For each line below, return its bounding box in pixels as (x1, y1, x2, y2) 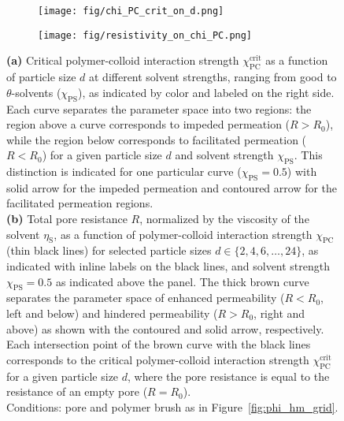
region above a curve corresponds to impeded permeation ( (6, 116, 290, 132)
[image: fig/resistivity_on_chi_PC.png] (38, 29, 253, 41)
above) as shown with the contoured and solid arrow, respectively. (6, 320, 324, 337)
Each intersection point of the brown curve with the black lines (6, 336, 311, 352)
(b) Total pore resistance (6, 210, 128, 227)
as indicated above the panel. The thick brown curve (55, 273, 309, 289)
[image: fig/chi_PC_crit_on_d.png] (38, 6, 224, 17)
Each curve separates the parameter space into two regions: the (6, 100, 312, 117)
